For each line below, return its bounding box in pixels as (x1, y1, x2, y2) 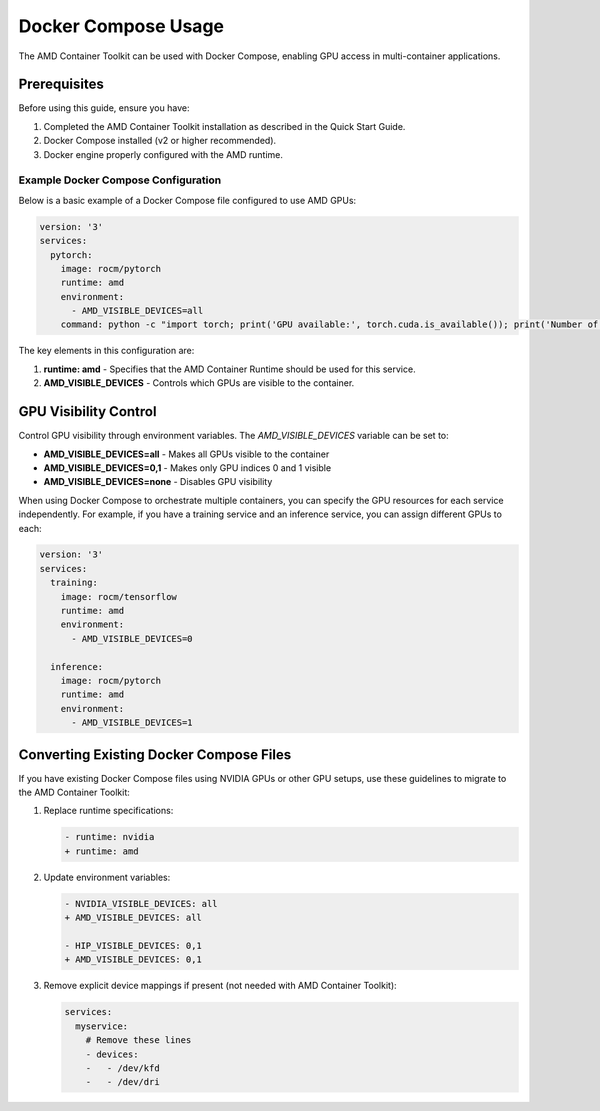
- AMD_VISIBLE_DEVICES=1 (71, 717, 194, 729)
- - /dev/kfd (85, 1062, 160, 1074)
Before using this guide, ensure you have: (18, 102, 190, 114)
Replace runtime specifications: (43, 805, 174, 817)
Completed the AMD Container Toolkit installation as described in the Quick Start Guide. (43, 120, 406, 132)
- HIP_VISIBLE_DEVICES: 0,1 (64, 940, 202, 951)
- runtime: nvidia (64, 831, 155, 843)
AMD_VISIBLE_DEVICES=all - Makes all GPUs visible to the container (43, 448, 330, 460)
